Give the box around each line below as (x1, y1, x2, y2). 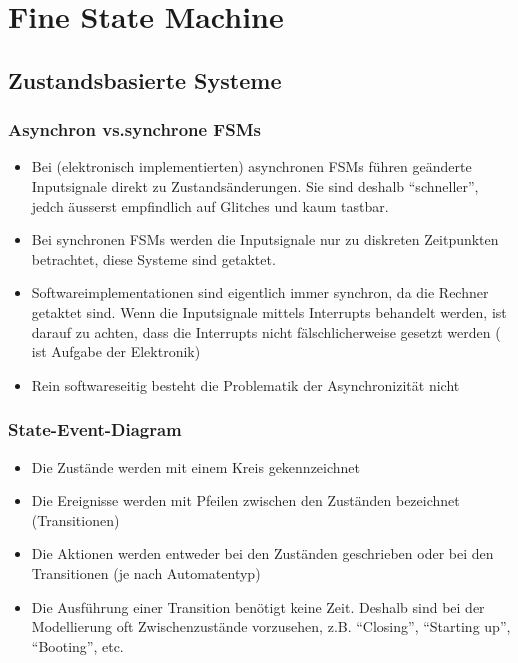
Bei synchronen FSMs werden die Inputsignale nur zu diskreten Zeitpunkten (31, 229, 499, 250)
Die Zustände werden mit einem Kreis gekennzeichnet (31, 456, 361, 477)
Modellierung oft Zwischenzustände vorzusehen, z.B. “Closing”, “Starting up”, (31, 616, 511, 637)
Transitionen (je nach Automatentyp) (31, 562, 261, 583)
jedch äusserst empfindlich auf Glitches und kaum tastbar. (31, 195, 389, 216)
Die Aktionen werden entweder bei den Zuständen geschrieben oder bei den (31, 543, 494, 564)
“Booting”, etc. (31, 635, 124, 656)
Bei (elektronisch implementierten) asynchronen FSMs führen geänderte (31, 156, 472, 177)
